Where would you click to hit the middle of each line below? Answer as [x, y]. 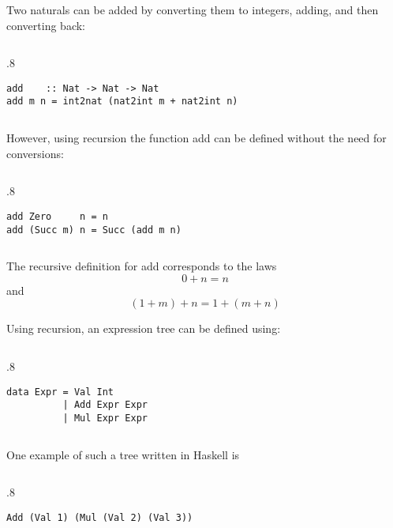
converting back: [46, 25]
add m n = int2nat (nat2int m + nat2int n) [122, 102]
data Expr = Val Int [60, 392]
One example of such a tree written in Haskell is [123, 454]
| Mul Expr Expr [105, 418]
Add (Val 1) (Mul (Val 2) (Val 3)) [100, 517]
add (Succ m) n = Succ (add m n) [94, 230]
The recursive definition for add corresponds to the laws [142, 266]
